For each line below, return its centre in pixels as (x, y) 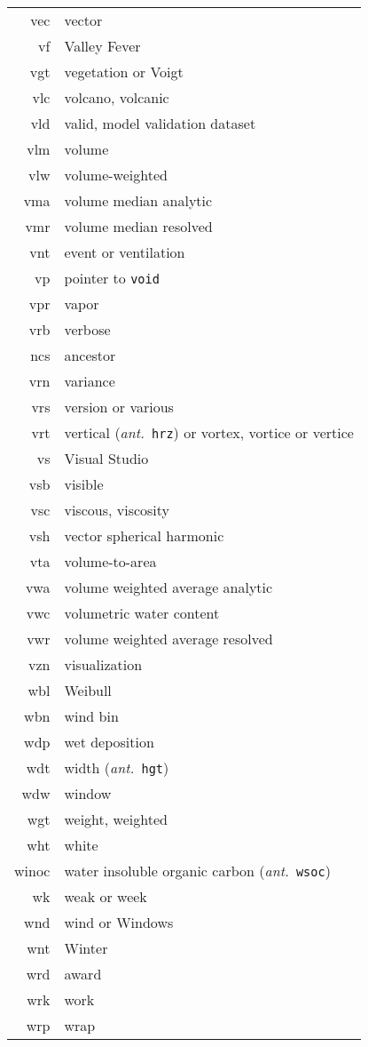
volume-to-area (110, 561)
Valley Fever (102, 46)
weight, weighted (116, 819)
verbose (87, 329)
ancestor (90, 355)
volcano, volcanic (117, 97)
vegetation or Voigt (124, 72)
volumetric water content (142, 613)
